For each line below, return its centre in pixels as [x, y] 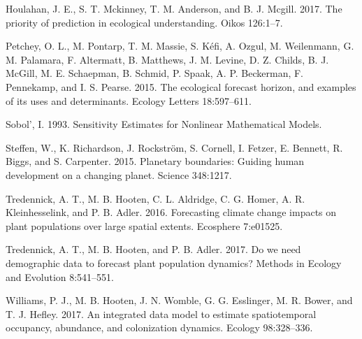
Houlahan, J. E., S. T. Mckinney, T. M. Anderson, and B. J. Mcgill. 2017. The [174, 8]
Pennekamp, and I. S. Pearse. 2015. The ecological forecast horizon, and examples [181, 86]
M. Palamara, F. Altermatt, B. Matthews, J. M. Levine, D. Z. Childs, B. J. [167, 59]
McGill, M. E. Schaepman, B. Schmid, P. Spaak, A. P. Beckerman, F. [155, 73]
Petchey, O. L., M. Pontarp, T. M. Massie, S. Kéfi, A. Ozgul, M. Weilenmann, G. [180, 46]
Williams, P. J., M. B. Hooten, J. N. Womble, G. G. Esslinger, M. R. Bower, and [179, 300]
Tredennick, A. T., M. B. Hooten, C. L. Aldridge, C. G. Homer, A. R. [155, 198]
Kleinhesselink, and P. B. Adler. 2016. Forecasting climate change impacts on [171, 212]
